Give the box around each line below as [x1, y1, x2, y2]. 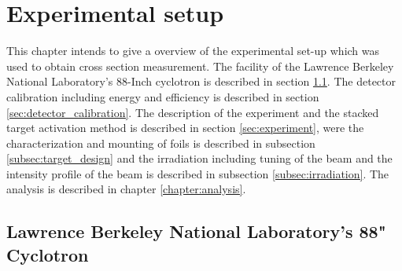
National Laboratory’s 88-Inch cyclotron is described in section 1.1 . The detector [6, 73, 396, 90]
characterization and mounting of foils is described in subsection [6, 134, 315, 151]
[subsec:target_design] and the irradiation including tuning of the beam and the [6, 150, 393, 167]
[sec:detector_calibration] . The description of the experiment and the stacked [6, 104, 379, 120]
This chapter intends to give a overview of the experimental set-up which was [6, 42, 380, 59]
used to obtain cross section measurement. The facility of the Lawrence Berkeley [6, 57, 394, 74]
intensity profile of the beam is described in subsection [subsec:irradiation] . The [6, 165, 389, 181]
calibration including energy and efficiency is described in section [6, 88, 319, 104]
